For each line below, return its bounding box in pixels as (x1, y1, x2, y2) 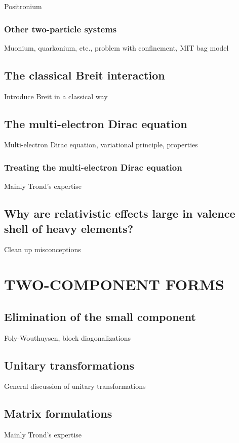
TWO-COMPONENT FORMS (4, 274, 224, 295)
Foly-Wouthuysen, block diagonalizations (4, 332, 131, 343)
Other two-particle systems (4, 22, 117, 35)
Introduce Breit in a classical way (4, 91, 108, 101)
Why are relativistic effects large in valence (4, 206, 235, 221)
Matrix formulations (4, 406, 112, 421)
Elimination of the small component (4, 308, 196, 324)
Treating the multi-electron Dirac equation (4, 160, 182, 173)
